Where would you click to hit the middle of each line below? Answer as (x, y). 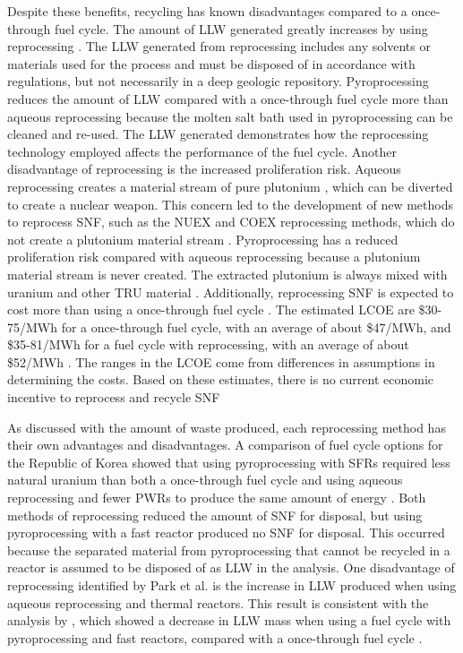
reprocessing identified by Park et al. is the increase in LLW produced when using (232, 585)
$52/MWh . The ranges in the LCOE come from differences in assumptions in (221, 361)
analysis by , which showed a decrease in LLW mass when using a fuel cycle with (229, 620)
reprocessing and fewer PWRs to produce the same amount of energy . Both (217, 498)
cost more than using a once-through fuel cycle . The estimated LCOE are (211, 309)
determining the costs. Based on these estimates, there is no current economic (221, 379)
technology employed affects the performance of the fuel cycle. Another (202, 151)
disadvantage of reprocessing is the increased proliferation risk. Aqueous (204, 169)
